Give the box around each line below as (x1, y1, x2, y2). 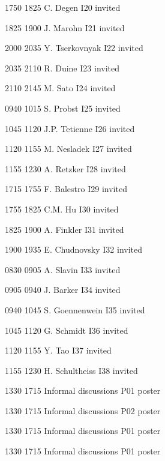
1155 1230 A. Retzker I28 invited (5, 162, 126, 175)
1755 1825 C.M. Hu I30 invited (5, 202, 119, 215)
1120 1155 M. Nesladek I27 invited (5, 142, 132, 155)
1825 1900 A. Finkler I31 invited (5, 223, 124, 235)
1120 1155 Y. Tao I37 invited (5, 344, 112, 357)
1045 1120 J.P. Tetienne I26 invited (5, 122, 135, 134)
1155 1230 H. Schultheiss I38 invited (5, 364, 138, 376)
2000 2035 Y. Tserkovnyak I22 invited (5, 41, 143, 54)
